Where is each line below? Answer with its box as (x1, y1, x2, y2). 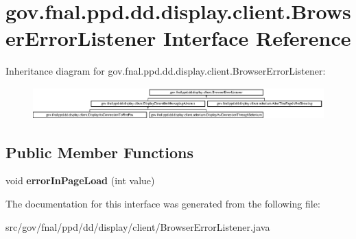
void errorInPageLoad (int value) (5, 173, 155, 188)
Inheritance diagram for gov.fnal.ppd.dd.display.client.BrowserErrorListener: (5, 64, 326, 78)
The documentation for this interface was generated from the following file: (5, 197, 320, 210)
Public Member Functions (5, 141, 193, 162)
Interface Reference (163, 24, 351, 52)
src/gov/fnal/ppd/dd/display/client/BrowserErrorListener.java (5, 219, 270, 234)
